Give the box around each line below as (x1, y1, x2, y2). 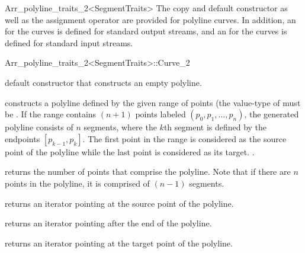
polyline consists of (5, 121, 73, 133)
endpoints (5, 132, 40, 145)
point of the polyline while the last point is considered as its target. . (5, 145, 255, 158)
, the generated (244, 108, 299, 120)
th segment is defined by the (163, 121, 267, 133)
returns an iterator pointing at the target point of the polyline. (5, 236, 233, 249)
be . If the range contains (5, 108, 97, 120)
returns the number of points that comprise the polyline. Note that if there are (5, 165, 291, 178)
